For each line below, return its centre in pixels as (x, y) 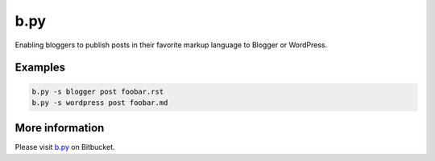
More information (60, 128)
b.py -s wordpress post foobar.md (100, 103)
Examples (40, 68)
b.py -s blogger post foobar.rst (98, 91)
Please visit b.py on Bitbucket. (65, 147)
